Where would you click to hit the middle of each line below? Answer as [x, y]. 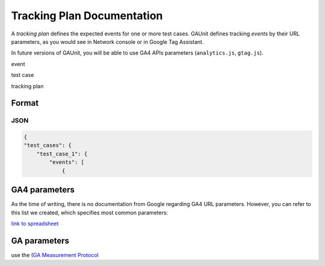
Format [25, 103]
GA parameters [40, 240]
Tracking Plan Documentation [87, 16]
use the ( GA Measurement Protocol [55, 255]
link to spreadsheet [35, 223]
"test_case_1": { [62, 154]
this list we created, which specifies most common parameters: [90, 213]
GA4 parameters [43, 190]
